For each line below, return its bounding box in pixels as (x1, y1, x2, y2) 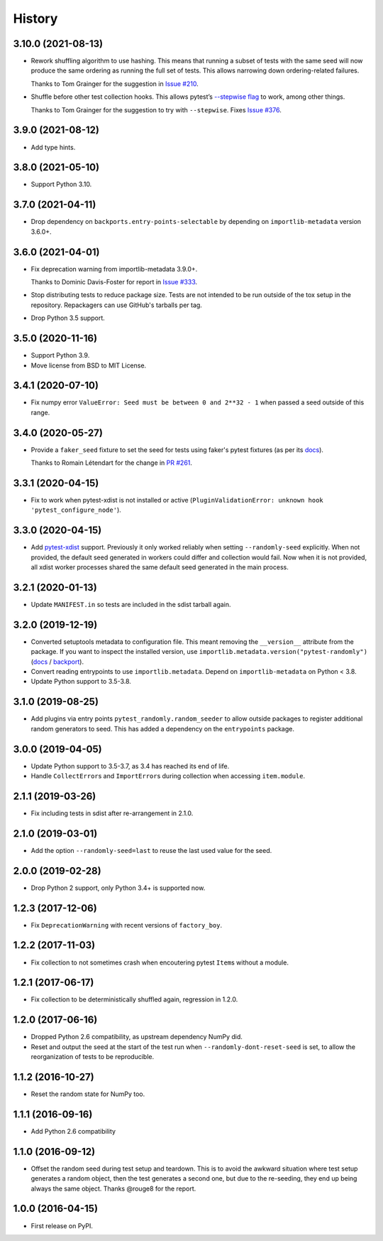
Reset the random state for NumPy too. (30, 1090, 145, 1098)
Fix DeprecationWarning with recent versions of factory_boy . (30, 920, 223, 929)
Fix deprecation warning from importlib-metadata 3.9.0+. (30, 264, 198, 273)
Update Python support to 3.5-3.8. (30, 677, 131, 686)
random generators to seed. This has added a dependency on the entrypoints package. (30, 724, 294, 733)
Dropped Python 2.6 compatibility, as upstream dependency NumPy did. (30, 1033, 243, 1041)
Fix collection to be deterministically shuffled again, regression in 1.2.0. (30, 995, 238, 1004)
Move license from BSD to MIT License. (30, 361, 147, 370)
